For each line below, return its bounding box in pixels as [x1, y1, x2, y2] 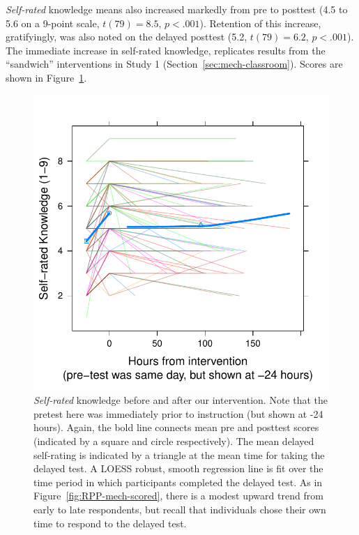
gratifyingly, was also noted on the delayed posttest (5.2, [6, 29, 247, 44]
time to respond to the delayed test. [33, 515, 187, 530]
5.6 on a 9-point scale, [6, 15, 100, 30]
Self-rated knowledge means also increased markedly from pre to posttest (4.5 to [6, 2, 348, 16]
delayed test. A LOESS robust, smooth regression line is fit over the [33, 461, 323, 476]
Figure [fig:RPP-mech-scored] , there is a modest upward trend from [33, 488, 323, 503]
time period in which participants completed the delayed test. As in [33, 474, 323, 489]
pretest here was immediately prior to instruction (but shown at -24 [33, 406, 323, 421]
